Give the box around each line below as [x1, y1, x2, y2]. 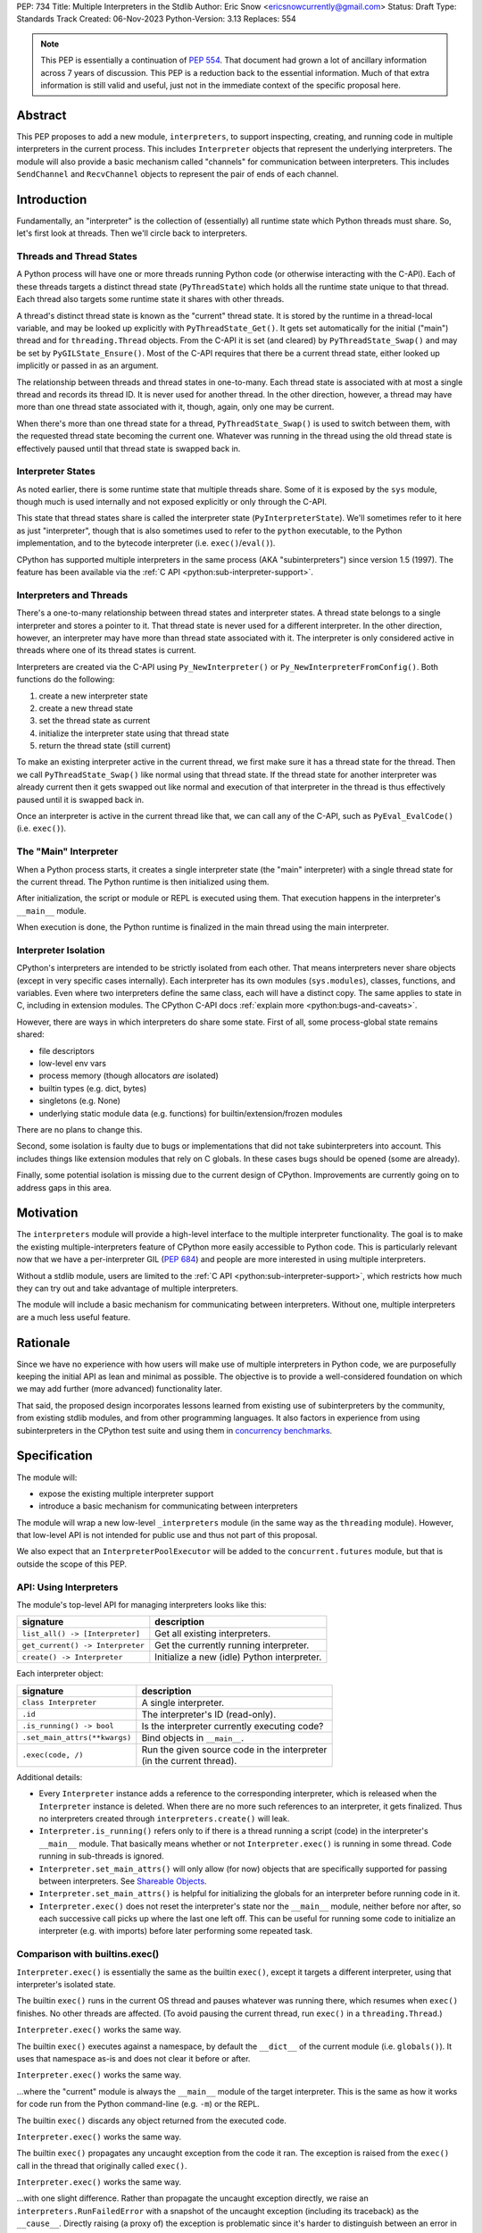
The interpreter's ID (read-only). [141, 1708, 277, 1720]
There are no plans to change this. [16, 1124, 143, 1134]
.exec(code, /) [21, 1751, 84, 1760]
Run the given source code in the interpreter [141, 1743, 328, 1755]
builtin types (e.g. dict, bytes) [38, 1083, 147, 1093]
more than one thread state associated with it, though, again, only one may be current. [16, 402, 335, 413]
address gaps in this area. [16, 1182, 112, 1192]
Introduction [16, 192, 87, 207]
